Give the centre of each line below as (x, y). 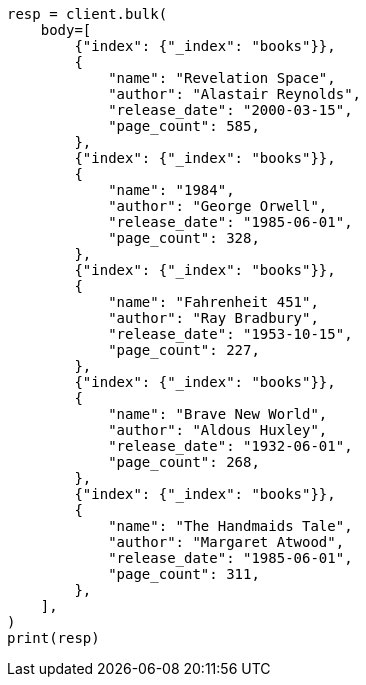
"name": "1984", (171, 190)
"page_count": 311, (184, 574)
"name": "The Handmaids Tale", (230, 526)
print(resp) (53, 638)
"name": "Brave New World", (218, 414)
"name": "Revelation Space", (222, 78)
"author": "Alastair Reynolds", (235, 94)
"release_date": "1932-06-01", (230, 446)
